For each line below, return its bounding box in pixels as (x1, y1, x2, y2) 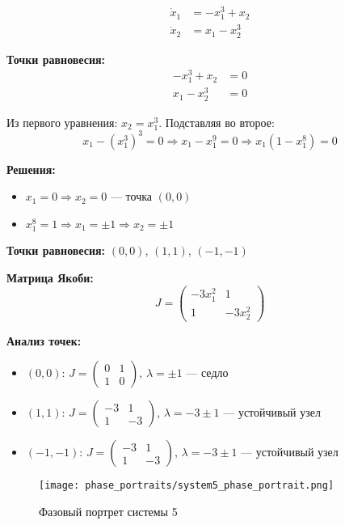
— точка (110, 188, 152, 205)
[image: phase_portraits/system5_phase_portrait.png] (39, 480, 334, 492)
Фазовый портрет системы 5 (39, 503, 178, 520)
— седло (186, 364, 229, 381)
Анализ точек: (6, 332, 82, 349)
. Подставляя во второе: (158, 113, 275, 130)
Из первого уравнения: (6, 113, 118, 130)
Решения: (6, 160, 56, 177)
